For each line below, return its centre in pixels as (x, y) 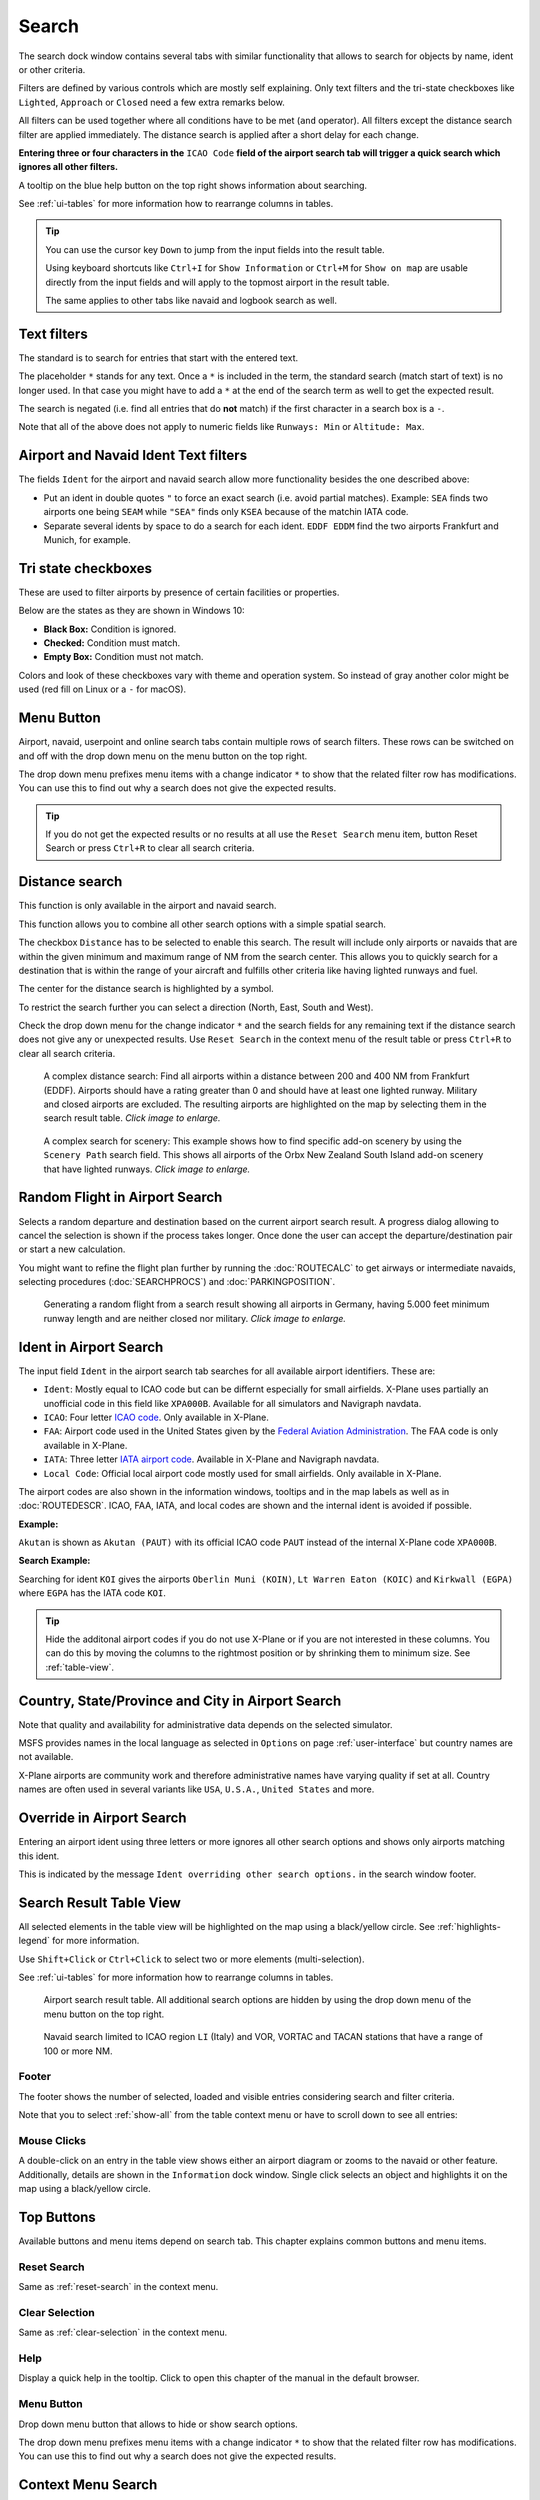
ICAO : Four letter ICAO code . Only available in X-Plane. (156, 1417)
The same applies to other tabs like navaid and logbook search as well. (191, 301)
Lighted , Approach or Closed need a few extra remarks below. (151, 102)
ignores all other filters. (68, 167)
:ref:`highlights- (469, 1926)
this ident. (39, 1856)
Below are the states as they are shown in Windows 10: (131, 611)
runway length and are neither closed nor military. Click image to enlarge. (195, 1318)
